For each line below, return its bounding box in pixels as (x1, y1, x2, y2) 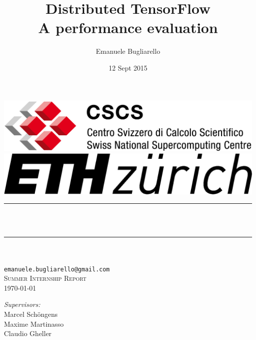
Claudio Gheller (4, 328, 52, 339)
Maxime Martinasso (4, 318, 64, 329)
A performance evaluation (38, 17, 218, 38)
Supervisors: (4, 299, 40, 309)
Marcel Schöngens (4, 309, 58, 319)
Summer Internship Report (4, 273, 87, 283)
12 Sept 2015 (108, 62, 148, 73)
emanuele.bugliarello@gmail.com (4, 265, 110, 273)
